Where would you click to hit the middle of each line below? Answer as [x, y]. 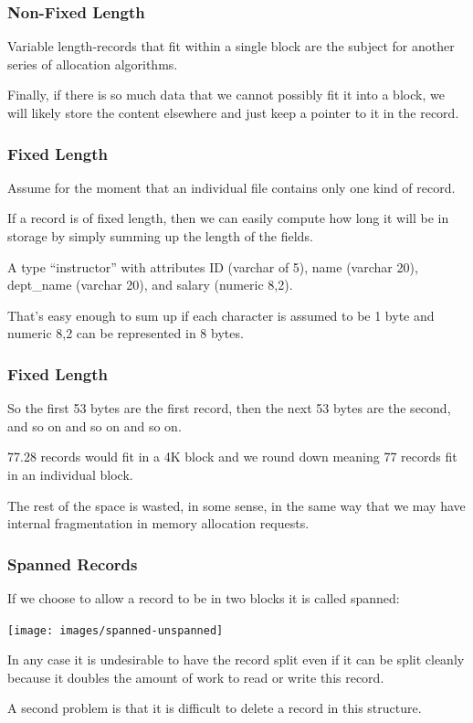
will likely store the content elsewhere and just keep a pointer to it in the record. [233, 112]
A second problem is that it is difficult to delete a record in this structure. [215, 708]
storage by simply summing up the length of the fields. [160, 236]
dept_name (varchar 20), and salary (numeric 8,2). [150, 285]
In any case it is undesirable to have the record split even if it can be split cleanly [236, 659]
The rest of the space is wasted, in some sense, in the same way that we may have [236, 505]
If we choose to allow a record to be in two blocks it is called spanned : [204, 597]
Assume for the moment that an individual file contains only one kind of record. [231, 187]
